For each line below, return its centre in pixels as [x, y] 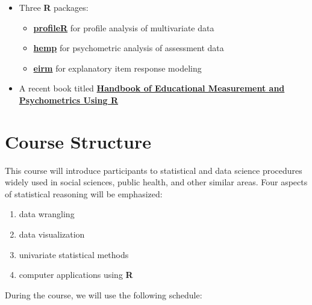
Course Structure [78, 141]
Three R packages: [54, 7]
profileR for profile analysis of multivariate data [124, 27]
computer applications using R [76, 275]
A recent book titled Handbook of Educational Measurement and [152, 88]
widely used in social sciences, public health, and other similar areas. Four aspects [156, 182]
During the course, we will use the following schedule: [104, 294]
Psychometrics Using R [69, 100]
